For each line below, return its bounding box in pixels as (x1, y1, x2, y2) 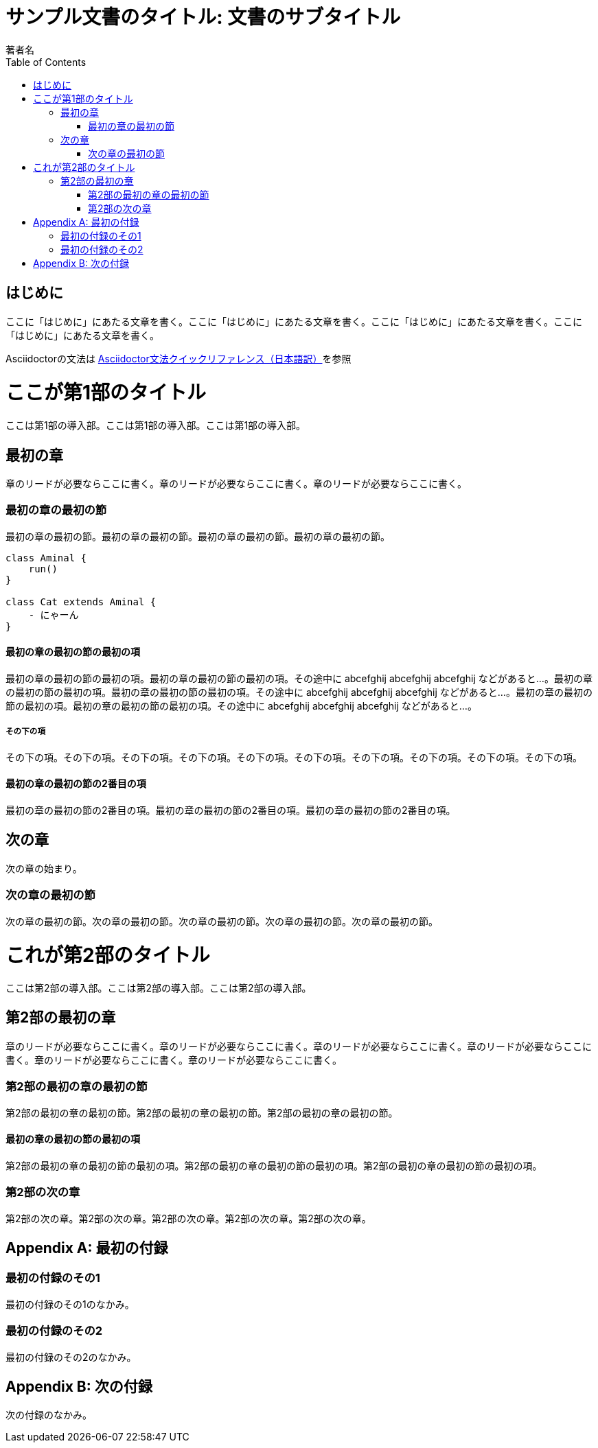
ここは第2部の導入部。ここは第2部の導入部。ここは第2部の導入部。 (5, 982, 312, 994)
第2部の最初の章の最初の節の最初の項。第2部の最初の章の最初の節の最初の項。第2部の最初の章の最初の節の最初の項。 (5, 1159, 542, 1171)
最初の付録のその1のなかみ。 (5, 1298, 135, 1310)
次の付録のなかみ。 (5, 1409, 92, 1421)
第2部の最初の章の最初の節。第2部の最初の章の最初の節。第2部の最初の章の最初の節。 (5, 1106, 398, 1119)
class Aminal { (5, 552, 87, 563)
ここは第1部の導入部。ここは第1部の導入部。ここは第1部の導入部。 (5, 419, 306, 432)
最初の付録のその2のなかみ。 (5, 1351, 137, 1363)
